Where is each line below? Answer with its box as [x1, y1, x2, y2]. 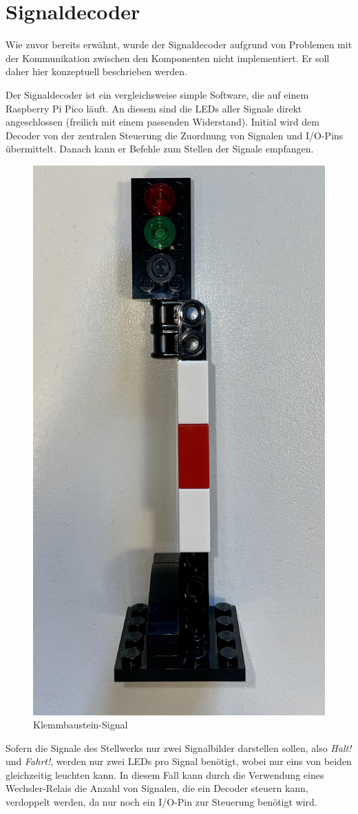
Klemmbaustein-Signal [33, 717, 128, 732]
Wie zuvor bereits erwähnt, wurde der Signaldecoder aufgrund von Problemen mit [6, 37, 352, 52]
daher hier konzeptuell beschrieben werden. [6, 64, 187, 79]
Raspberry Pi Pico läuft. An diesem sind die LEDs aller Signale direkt [6, 101, 302, 115]
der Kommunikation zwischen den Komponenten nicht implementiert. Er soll [6, 50, 330, 65]
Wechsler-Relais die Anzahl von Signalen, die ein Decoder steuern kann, [6, 781, 308, 795]
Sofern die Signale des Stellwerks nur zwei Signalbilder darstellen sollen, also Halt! [6, 740, 352, 755]
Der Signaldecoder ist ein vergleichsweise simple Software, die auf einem [6, 87, 309, 101]
